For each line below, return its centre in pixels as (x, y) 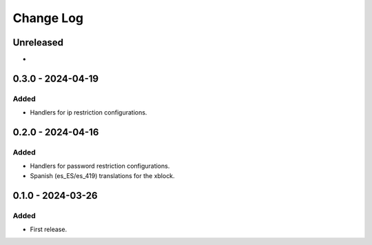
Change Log (48, 18)
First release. (49, 229)
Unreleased (38, 42)
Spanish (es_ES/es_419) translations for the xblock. (102, 175)
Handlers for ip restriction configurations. (89, 112)
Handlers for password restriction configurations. (100, 166)
